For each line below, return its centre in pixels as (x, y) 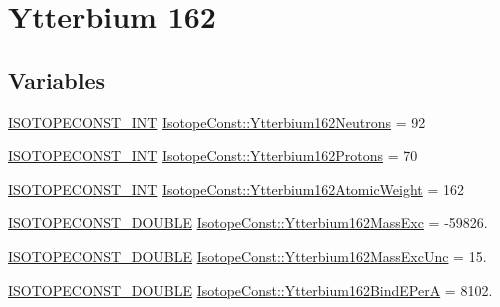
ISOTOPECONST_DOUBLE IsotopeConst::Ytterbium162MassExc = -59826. (248, 222)
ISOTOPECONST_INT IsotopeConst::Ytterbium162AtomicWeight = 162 (236, 188)
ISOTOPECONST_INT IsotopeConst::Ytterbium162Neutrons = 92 (217, 121)
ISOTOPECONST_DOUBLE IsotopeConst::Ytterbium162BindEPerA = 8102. (250, 289)
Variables (57, 79)
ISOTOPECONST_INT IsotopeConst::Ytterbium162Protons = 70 (213, 155)
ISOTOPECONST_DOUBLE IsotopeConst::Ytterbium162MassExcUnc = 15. (247, 255)
